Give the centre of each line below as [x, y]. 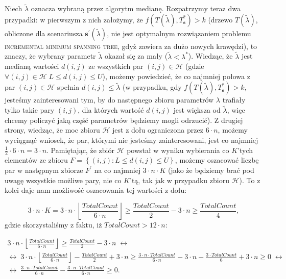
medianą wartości [32, 66]
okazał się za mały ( [136, 56]
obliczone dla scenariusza [44, 33]
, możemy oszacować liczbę [217, 160]
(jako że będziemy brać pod [211, 170]
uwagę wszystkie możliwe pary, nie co [63, 180]
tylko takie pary [30, 110]
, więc [236, 110]
